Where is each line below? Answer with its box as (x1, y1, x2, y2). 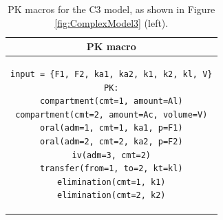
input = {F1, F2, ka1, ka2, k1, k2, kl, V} (10, 69, 213, 80)
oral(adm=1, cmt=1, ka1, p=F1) (39, 123, 183, 133)
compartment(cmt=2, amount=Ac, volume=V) (15, 109, 208, 120)
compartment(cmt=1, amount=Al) (39, 96, 183, 107)
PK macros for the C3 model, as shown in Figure (8, 2, 215, 16)
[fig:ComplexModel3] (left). (54, 15, 169, 30)
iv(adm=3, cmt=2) (72, 150, 151, 160)
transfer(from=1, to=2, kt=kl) (39, 164, 183, 174)
